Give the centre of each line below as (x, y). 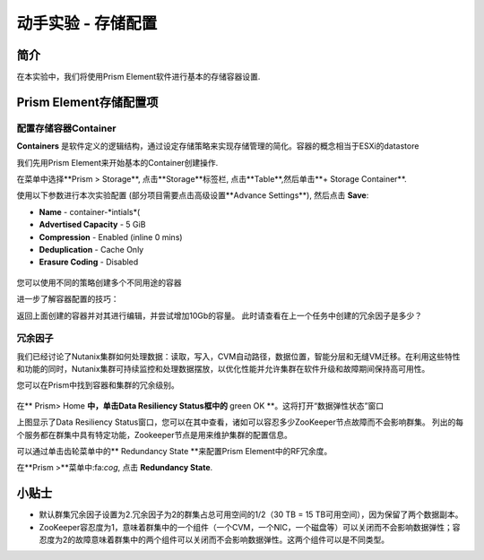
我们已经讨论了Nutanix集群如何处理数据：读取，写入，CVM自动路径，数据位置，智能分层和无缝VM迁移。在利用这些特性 (238, 356)
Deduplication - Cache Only (91, 249)
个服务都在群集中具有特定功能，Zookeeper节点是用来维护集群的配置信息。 (155, 435)
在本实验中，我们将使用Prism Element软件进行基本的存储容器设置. (138, 77)
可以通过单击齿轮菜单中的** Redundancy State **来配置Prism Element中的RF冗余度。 (174, 451)
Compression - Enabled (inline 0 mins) (111, 237)
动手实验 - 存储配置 (87, 23)
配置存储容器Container (66, 128)
